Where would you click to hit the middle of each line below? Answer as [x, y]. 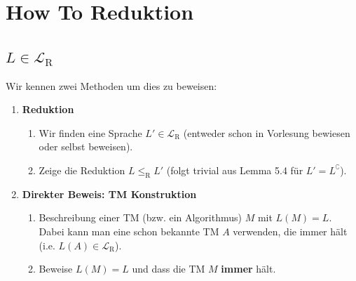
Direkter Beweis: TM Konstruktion [109, 194]
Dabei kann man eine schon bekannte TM [129, 231]
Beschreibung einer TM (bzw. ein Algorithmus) [141, 217]
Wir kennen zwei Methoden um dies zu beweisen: [111, 85]
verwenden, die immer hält [290, 231]
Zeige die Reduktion [82, 170]
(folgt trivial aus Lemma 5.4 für [235, 170]
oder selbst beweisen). [86, 146]
